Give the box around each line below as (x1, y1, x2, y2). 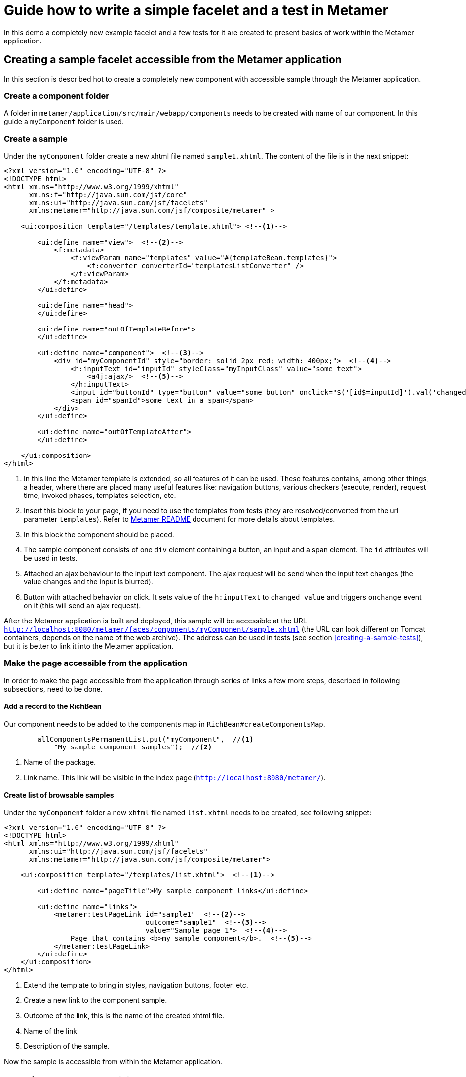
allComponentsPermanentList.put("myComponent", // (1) (37, 735, 254, 744)
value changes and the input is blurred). (24, 578, 153, 586)
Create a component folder (4, 90, 109, 101)
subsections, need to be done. (4, 684, 103, 693)
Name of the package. (24, 758, 96, 767)
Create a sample (4, 133, 68, 144)
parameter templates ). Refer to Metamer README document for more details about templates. (24, 515, 335, 524)
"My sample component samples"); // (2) (54, 743, 212, 751)
